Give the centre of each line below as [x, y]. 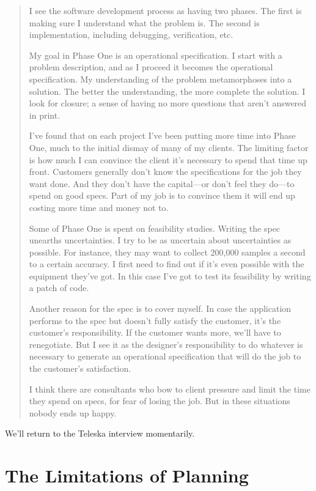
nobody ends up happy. [73, 412]
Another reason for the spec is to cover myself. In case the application [160, 308]
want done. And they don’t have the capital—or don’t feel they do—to [162, 183]
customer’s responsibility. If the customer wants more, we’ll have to [155, 332]
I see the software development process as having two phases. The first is [165, 10]
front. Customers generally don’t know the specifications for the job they [165, 172]
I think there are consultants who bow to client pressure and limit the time [170, 389]
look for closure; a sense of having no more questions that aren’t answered [168, 103]
